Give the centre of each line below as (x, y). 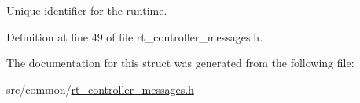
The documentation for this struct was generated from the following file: (180, 63)
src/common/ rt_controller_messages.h (100, 89)
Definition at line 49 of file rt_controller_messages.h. (135, 36)
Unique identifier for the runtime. (87, 10)
